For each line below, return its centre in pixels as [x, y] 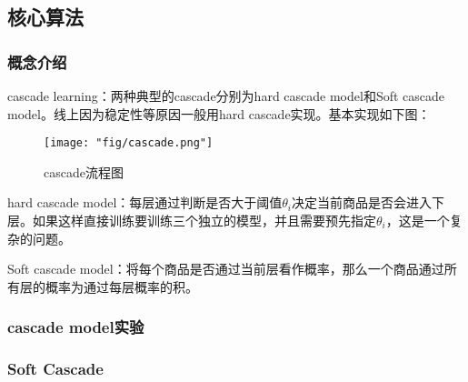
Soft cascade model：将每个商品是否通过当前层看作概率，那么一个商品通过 [226, 269]
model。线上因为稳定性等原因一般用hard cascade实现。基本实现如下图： [219, 113]
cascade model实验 [76, 327]
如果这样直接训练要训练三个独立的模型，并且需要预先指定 [204, 221]
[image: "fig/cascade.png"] [129, 143]
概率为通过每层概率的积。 [121, 286]
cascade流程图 [84, 171]
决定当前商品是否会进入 [362, 202]
